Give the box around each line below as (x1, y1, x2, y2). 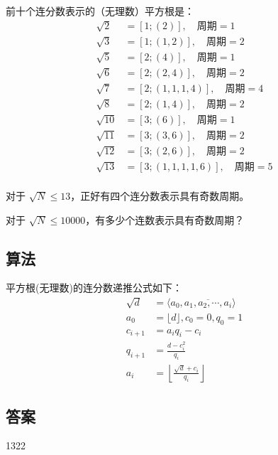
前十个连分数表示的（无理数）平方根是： (6, 4, 194, 18)
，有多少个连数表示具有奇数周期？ (85, 212, 245, 227)
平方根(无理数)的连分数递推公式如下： (6, 280, 182, 295)
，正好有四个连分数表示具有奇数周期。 (70, 188, 250, 203)
